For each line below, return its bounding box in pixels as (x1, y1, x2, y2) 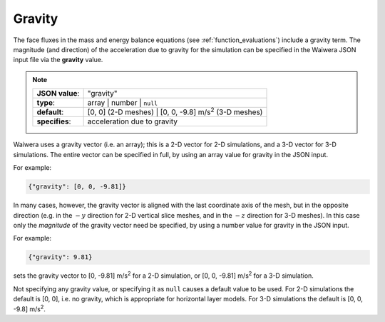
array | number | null (87, 98, 158, 108)
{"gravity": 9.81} (28, 253, 93, 261)
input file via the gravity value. (13, 56, 103, 64)
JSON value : (36, 89, 80, 99)
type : (36, 98, 55, 108)
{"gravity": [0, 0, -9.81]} (28, 183, 126, 191)
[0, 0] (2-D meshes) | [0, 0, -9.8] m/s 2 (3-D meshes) (87, 106, 263, 117)
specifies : (36, 116, 71, 126)
